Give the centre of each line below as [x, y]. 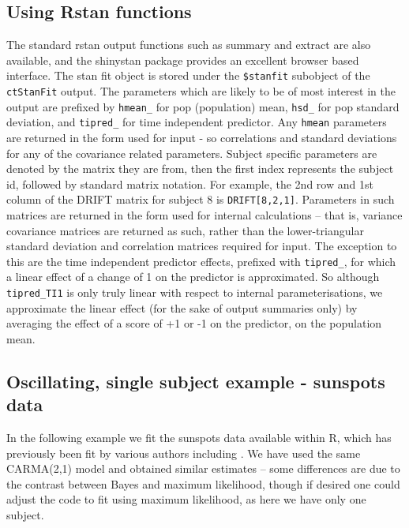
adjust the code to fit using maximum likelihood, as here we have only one [186, 499]
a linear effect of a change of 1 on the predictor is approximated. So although [193, 277]
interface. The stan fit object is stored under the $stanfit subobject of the [188, 75]
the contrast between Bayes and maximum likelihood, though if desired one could [203, 483]
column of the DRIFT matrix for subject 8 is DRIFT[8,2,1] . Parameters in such [201, 199]
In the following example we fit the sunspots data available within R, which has [199, 438]
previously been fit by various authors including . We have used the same [184, 453]
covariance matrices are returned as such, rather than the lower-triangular [185, 230]
